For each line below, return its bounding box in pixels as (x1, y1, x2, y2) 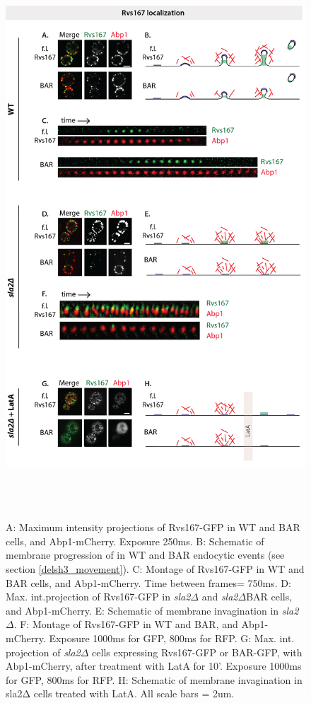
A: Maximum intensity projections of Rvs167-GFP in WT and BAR (6, 520, 300, 535)
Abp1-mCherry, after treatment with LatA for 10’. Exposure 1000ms (6, 658, 302, 673)
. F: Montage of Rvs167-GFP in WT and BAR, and (13, 617, 238, 632)
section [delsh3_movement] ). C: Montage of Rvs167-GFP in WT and (6, 562, 305, 576)
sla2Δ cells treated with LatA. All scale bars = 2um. (6, 686, 235, 701)
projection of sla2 (6, 644, 81, 659)
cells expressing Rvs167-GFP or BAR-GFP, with (92, 644, 303, 659)
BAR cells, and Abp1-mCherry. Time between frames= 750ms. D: (6, 575, 291, 590)
